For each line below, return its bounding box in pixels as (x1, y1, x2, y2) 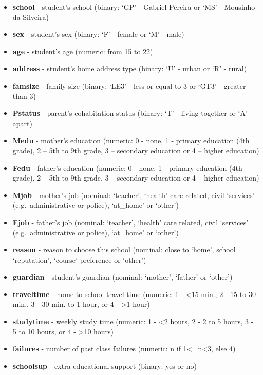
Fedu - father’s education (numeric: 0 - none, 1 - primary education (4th (12, 162, 242, 173)
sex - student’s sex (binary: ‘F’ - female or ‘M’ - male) (12, 29, 184, 40)
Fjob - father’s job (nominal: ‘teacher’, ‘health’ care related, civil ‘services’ (12, 216, 249, 227)
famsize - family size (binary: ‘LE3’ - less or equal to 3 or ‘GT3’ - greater (12, 80, 246, 91)
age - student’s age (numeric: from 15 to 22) (12, 46, 153, 56)
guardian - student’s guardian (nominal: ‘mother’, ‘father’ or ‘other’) (12, 271, 233, 282)
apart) (12, 117, 32, 128)
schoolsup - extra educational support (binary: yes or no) (12, 360, 197, 371)
